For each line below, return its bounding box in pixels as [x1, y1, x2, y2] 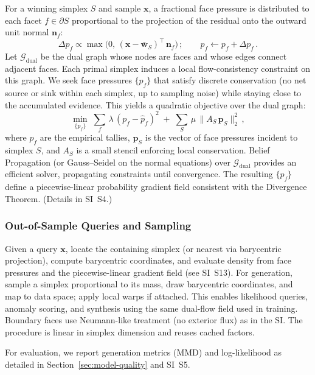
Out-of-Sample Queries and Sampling [5, 218, 192, 233]
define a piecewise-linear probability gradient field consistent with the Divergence [5, 180, 307, 193]
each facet [5, 13, 42, 26]
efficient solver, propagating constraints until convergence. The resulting [5, 167, 273, 180]
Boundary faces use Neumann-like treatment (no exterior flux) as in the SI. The [5, 314, 303, 326]
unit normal [5, 26, 49, 38]
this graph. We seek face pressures [5, 74, 132, 86]
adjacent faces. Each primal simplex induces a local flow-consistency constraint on [5, 61, 310, 74]
